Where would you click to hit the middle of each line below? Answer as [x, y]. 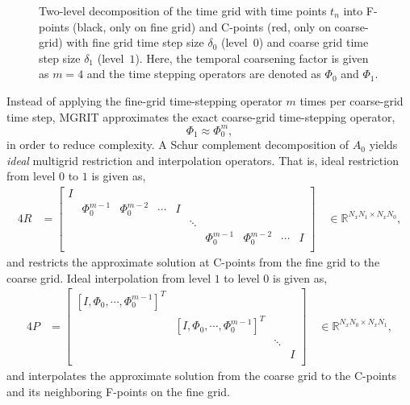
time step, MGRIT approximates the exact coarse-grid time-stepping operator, [201, 116]
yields [383, 145]
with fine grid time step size [135, 42]
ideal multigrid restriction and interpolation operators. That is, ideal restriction [203, 160]
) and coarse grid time [314, 42]
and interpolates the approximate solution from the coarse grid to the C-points [202, 376]
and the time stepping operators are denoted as [204, 74]
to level [242, 277]
